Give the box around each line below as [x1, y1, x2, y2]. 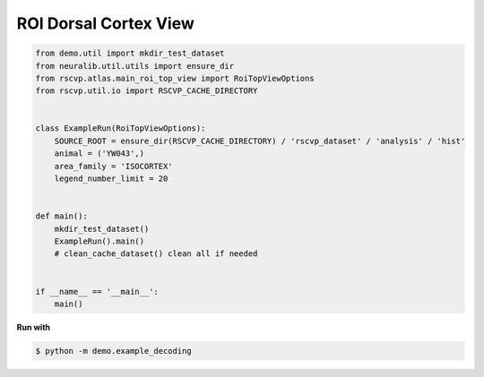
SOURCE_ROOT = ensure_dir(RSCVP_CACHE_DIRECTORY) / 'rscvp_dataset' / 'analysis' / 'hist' [54, 135, 466, 146]
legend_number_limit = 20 [54, 174, 169, 184]
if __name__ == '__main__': [35, 287, 159, 296]
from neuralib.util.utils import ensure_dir [35, 61, 235, 71]
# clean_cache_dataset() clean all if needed [54, 249, 258, 259]
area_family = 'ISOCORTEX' [54, 161, 174, 171]
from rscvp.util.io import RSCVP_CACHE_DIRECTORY [35, 86, 258, 96]
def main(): [35, 211, 89, 221]
